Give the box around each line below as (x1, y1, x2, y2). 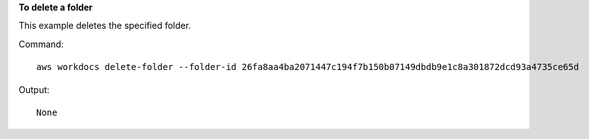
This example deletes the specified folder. (18, 20, 192, 32)
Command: (18, 38, 64, 50)
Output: (18, 83, 50, 95)
